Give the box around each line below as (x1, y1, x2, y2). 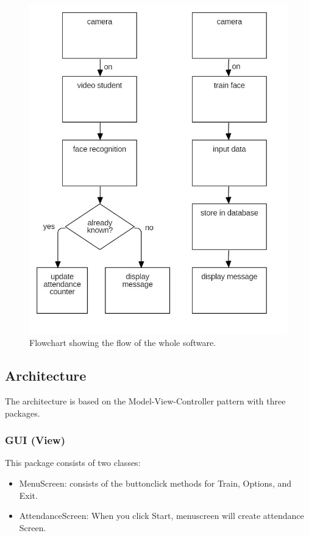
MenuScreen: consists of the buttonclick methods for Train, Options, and (19, 477, 292, 489)
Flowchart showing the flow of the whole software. (29, 336, 216, 349)
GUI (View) (5, 432, 65, 448)
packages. (5, 406, 40, 419)
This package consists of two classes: (5, 456, 141, 469)
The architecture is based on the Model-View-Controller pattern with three (5, 395, 286, 407)
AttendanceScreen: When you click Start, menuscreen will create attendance (19, 509, 304, 522)
